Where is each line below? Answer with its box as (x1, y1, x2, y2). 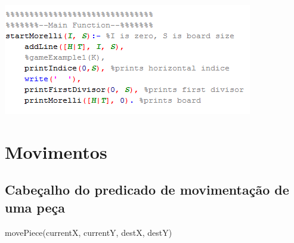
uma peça (5, 198, 65, 216)
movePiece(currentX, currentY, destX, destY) (5, 226, 172, 238)
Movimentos (5, 139, 107, 164)
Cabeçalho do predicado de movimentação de (5, 180, 289, 199)
